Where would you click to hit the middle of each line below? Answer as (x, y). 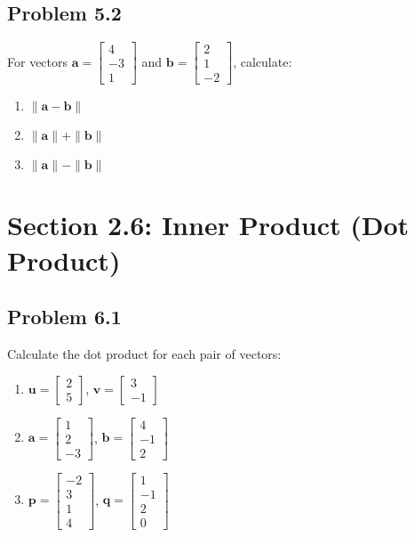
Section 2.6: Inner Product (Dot (208, 225)
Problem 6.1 (64, 317)
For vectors (38, 61)
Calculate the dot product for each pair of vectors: (144, 354)
